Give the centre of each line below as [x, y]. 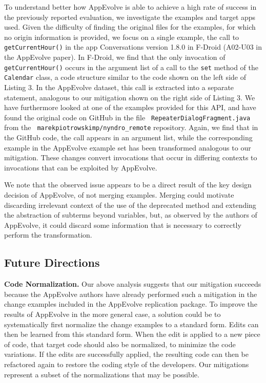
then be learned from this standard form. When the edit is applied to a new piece [132, 334]
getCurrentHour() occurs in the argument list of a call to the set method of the [131, 67]
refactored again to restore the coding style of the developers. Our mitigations [127, 364]
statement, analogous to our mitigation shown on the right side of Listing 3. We [130, 97]
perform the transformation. [48, 235]
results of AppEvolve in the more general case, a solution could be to [112, 314]
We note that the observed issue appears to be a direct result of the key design [128, 185]
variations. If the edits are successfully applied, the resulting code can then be [126, 354]
